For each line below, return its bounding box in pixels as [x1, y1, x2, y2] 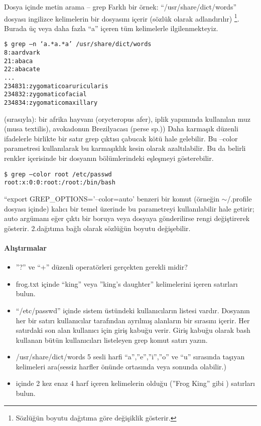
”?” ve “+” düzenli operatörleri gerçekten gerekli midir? [16, 262, 188, 272]
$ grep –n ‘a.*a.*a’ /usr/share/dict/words [4, 41, 152, 48]
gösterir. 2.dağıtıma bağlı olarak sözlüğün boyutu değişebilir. [4, 223, 191, 233]
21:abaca [4, 57, 33, 65]
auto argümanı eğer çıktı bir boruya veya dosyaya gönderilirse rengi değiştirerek [4, 213, 250, 224]
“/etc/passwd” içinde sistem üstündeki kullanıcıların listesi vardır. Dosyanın [16, 305, 250, 315]
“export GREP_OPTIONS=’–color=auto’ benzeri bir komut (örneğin [4, 193, 219, 203]
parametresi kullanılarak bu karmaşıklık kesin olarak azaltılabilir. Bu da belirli [4, 143, 246, 153]
